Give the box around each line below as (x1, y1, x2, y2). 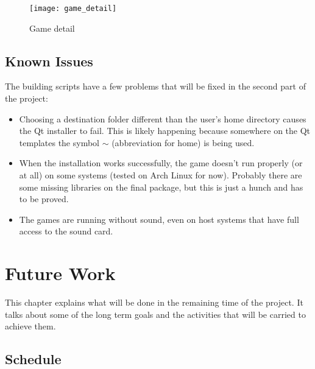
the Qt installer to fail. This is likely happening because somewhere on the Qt (19, 124, 311, 137)
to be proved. (19, 192, 69, 205)
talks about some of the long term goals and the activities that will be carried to (5, 307, 306, 320)
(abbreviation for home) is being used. (111, 136, 255, 149)
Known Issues (5, 51, 93, 70)
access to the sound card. (19, 225, 113, 237)
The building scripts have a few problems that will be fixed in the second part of (5, 80, 306, 93)
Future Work (5, 261, 116, 286)
